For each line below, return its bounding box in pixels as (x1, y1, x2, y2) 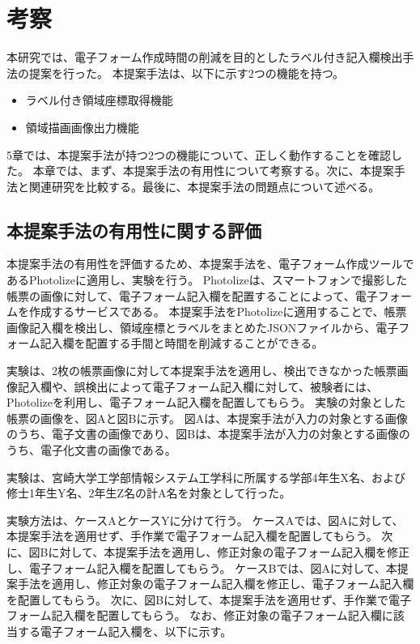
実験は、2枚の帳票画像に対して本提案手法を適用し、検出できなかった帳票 (6, 362, 397, 379)
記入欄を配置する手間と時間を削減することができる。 (40, 335, 324, 352)
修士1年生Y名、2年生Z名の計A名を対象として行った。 (6, 484, 291, 501)
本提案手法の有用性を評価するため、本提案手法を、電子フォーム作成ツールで (6, 255, 414, 272)
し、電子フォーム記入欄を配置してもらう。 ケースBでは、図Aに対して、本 (6, 559, 397, 576)
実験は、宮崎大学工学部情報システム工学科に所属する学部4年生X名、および (6, 468, 406, 485)
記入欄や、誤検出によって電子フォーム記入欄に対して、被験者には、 (17, 377, 378, 395)
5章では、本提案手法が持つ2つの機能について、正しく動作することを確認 (6, 146, 391, 163)
